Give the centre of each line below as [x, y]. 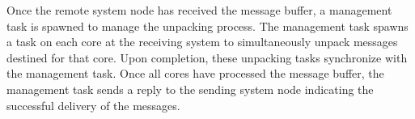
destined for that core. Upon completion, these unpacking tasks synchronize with [207, 57]
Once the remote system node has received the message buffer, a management [199, 10]
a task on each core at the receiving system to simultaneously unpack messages [202, 42]
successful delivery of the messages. [93, 105]
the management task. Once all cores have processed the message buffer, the [195, 73]
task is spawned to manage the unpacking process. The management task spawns [207, 25]
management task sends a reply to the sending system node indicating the [190, 89]
